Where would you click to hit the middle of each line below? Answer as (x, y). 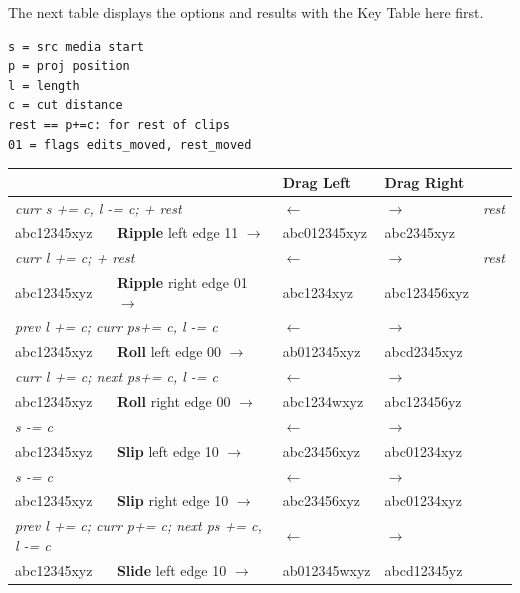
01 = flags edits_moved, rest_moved (130, 144)
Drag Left (317, 181)
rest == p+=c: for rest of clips (119, 124)
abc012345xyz (325, 232)
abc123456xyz (426, 291)
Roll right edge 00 (173, 401)
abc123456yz (423, 401)
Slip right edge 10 (172, 500)
